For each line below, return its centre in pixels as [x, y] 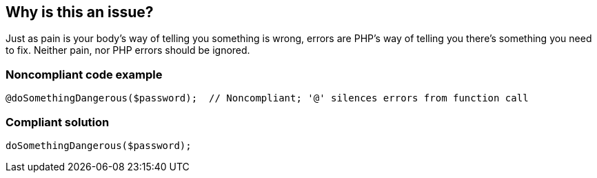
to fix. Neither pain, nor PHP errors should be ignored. [128, 50]
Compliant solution [58, 122]
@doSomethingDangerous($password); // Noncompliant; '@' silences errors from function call [267, 98]
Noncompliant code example [84, 74]
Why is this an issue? [80, 12]
